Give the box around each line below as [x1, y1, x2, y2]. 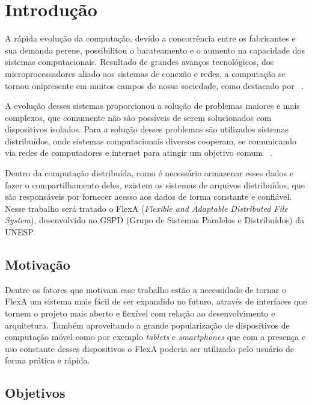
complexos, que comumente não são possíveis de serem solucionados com [5, 111, 272, 123]
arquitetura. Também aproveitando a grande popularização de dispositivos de [5, 318, 290, 331]
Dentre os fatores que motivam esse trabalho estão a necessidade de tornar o [5, 283, 286, 295]
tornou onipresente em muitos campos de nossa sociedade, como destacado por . [5, 79, 304, 91]
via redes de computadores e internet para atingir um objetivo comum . [5, 146, 272, 159]
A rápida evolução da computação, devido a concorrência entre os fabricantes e [5, 32, 296, 45]
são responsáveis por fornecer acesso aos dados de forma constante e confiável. [5, 190, 292, 203]
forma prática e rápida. [5, 354, 90, 366]
